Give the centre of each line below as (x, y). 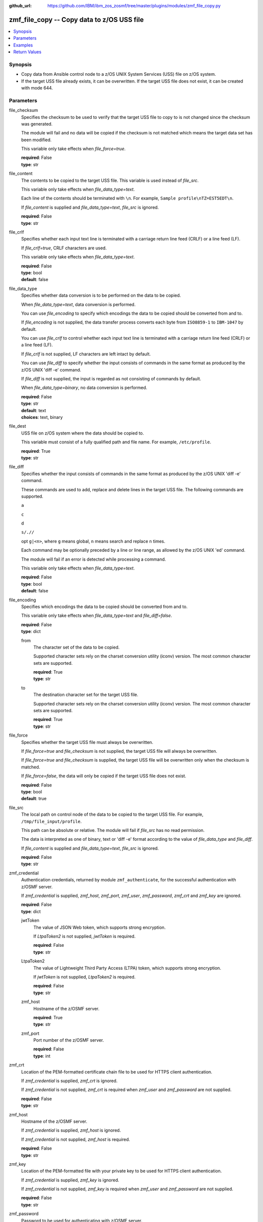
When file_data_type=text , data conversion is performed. (78, 304)
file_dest (18, 426)
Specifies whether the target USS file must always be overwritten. (87, 742)
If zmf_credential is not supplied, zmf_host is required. (75, 1139)
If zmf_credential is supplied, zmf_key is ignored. (70, 1180)
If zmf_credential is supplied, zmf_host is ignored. (71, 1130)
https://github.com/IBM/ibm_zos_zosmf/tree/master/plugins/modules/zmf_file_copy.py (134, 6)
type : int (42, 1056)
